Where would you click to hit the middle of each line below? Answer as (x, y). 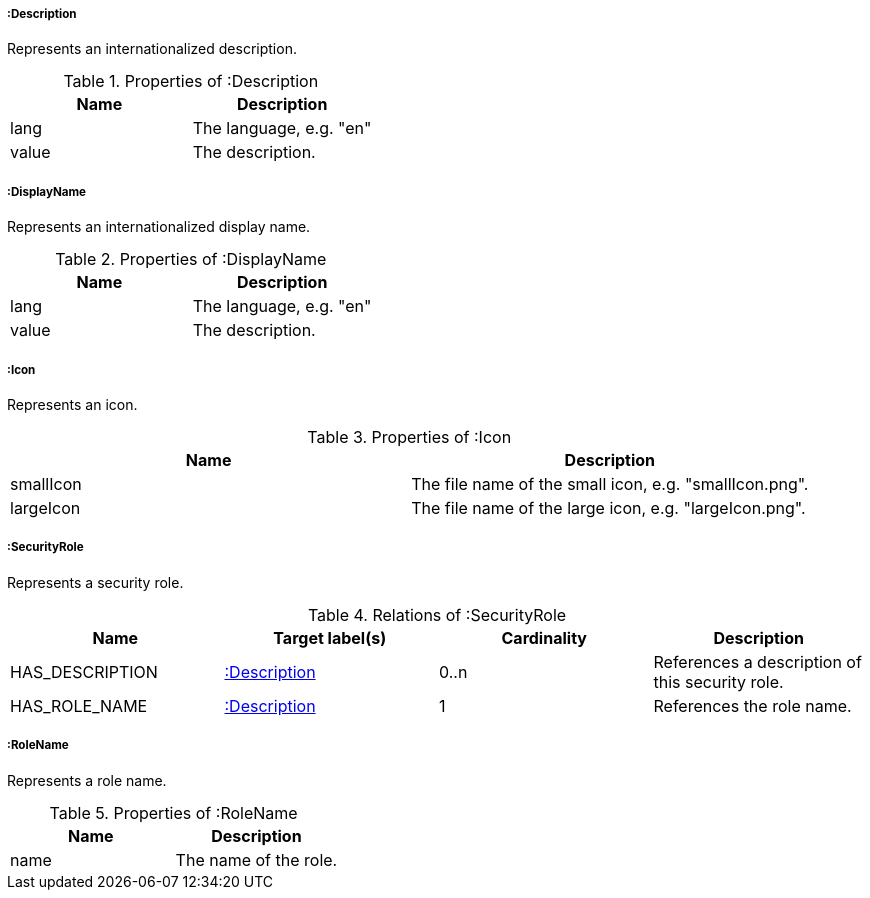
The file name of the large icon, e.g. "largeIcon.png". (608, 507)
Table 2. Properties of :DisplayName (191, 259)
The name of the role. (256, 859)
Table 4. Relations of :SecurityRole (437, 614)
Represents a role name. (87, 780)
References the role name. (752, 705)
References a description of (757, 661)
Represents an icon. (72, 404)
